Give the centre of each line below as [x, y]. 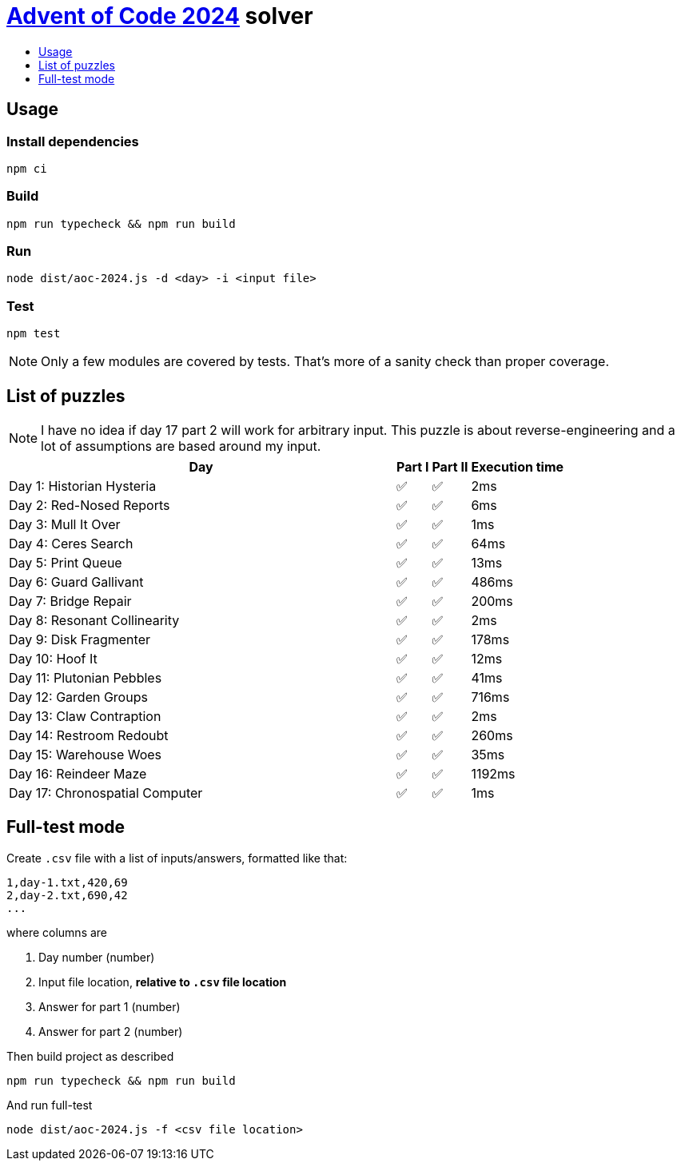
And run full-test [50, 1105]
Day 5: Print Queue [66, 563]
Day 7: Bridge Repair [70, 601]
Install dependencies [73, 141]
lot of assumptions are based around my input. [181, 446]
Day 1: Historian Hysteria [83, 486]
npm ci [27, 168]
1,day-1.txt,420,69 [67, 882]
